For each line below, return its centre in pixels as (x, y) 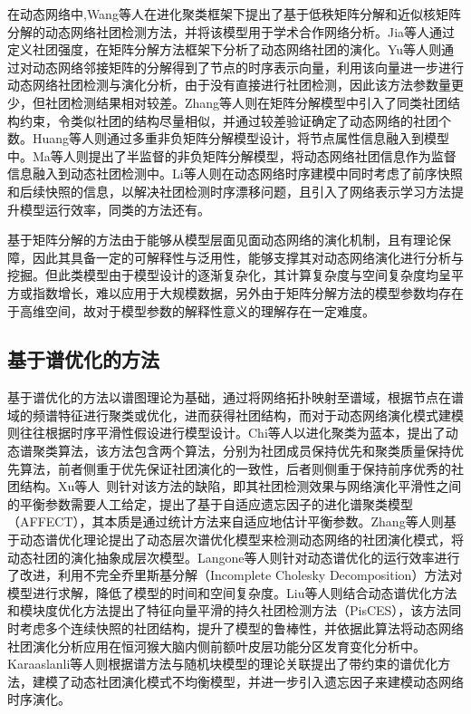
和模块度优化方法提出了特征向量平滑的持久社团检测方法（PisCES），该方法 (228, 610)
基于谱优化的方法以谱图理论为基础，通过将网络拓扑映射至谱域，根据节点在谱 (235, 397)
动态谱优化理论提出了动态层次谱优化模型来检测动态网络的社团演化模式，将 (241, 540)
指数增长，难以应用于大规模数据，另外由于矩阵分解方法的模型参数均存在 (248, 292)
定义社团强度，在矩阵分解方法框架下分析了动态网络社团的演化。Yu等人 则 (225, 49)
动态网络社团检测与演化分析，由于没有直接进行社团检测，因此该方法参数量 (229, 85)
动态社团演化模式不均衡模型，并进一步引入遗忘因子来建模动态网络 (267, 681)
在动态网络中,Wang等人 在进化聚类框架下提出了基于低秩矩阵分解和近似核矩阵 (234, 14)
